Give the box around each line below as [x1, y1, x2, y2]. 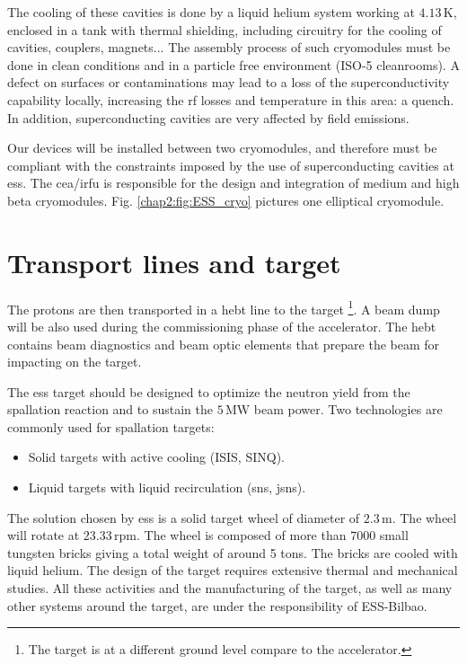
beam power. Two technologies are [253, 400, 443, 419]
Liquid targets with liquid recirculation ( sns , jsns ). [28, 478, 306, 497]
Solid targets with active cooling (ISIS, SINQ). [28, 447, 285, 466]
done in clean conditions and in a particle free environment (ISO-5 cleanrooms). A [7, 55, 460, 74]
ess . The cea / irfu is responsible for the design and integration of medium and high [7, 173, 460, 192]
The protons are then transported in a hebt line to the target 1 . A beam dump [7, 297, 440, 318]
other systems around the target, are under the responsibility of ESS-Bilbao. [7, 596, 427, 615]
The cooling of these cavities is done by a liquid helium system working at [7, 3, 415, 21]
